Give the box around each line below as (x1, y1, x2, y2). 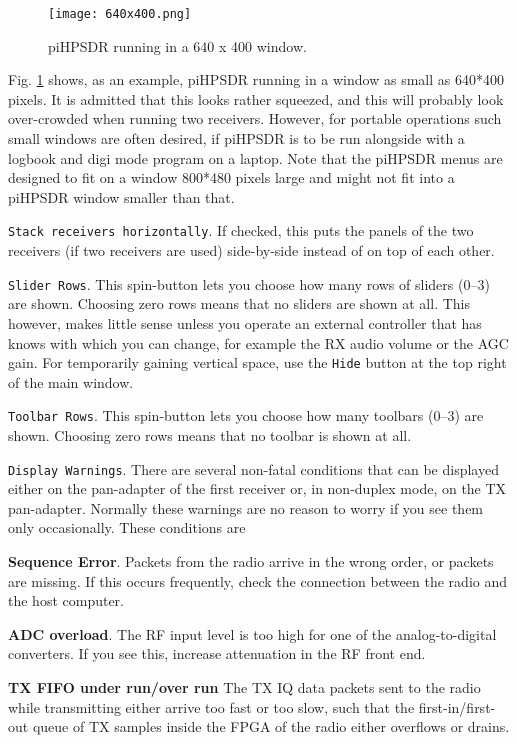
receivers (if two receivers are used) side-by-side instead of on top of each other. (8, 240, 495, 261)
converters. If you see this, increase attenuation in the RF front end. (8, 643, 426, 664)
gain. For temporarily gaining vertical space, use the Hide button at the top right (8, 352, 507, 373)
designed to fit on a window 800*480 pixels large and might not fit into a (8, 167, 455, 188)
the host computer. (8, 590, 125, 611)
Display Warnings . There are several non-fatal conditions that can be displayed (8, 458, 499, 479)
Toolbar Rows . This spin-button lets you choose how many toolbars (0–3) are (8, 405, 484, 426)
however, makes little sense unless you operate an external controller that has (8, 312, 482, 333)
